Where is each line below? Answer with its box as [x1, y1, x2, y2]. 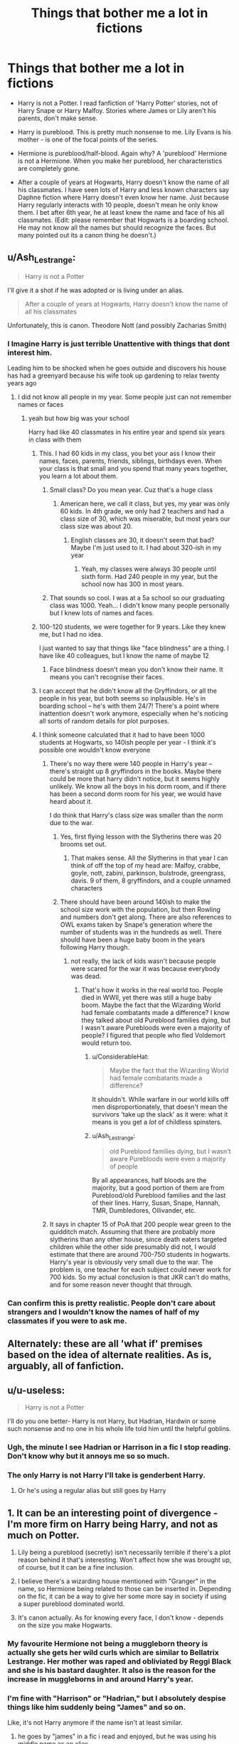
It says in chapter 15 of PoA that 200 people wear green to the [49, 1220, 231, 1228]
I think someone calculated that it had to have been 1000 [38, 730, 205, 739]
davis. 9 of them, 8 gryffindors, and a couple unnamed [70, 876, 231, 885]
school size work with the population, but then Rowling [60, 905, 221, 914]
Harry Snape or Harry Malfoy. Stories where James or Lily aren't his [17, 106, 217, 115]
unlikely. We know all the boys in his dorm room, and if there [49, 782, 226, 791]
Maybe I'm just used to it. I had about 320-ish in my [70, 543, 222, 552]
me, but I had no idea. [38, 630, 103, 639]
